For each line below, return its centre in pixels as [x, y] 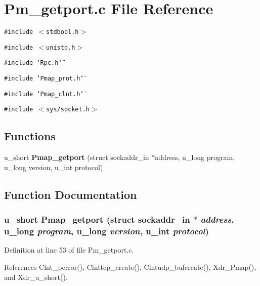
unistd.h [61, 47]
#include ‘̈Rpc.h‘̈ [33, 63]
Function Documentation [71, 194]
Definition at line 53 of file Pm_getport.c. [69, 250]
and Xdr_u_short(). [36, 277]
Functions [30, 136]
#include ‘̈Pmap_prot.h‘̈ [44, 79]
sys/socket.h [68, 110]
